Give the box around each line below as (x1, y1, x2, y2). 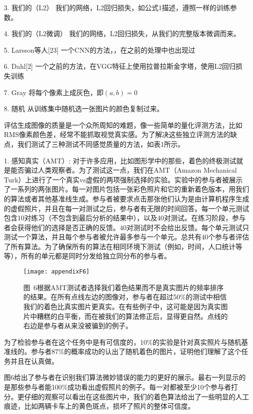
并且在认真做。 (10, 355, 58, 366)
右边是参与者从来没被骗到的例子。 (23, 320, 132, 331)
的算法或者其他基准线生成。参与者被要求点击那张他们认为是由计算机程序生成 (4, 193, 249, 203)
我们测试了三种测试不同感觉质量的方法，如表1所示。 (17, 138, 184, 149)
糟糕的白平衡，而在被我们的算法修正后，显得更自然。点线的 (36, 311, 228, 321)
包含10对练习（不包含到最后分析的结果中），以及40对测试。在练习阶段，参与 (4, 213, 246, 223)
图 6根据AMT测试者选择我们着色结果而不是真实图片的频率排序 (23, 282, 224, 292)
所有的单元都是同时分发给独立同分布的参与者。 (20, 251, 171, 261)
